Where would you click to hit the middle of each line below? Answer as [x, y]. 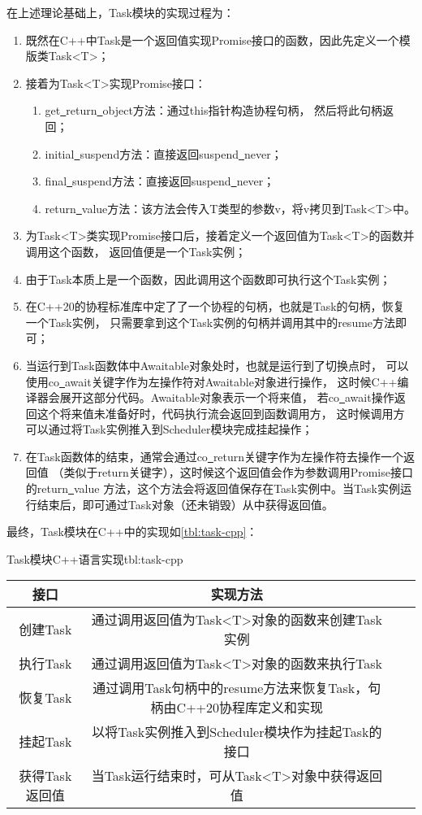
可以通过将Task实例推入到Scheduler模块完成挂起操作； [169, 429]
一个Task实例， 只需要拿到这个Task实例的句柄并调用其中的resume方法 [211, 322]
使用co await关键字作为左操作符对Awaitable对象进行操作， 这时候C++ [211, 381]
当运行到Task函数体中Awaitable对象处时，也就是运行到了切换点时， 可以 [217, 365]
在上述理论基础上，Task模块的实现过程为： [121, 12]
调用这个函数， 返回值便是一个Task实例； [136, 251]
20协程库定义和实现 [265, 708]
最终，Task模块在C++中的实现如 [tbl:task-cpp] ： [132, 532]
